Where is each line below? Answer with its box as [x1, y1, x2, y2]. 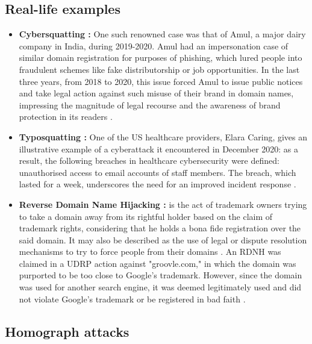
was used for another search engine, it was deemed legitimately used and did [19, 281, 302, 293]
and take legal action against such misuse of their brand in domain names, [19, 87, 294, 99]
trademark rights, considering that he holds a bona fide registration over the [19, 222, 301, 234]
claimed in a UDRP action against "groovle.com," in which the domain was [19, 257, 296, 269]
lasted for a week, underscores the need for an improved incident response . [19, 178, 296, 190]
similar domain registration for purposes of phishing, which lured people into [19, 51, 302, 64]
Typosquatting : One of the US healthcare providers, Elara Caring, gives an [19, 130, 308, 143]
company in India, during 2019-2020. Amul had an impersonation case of [19, 39, 289, 52]
